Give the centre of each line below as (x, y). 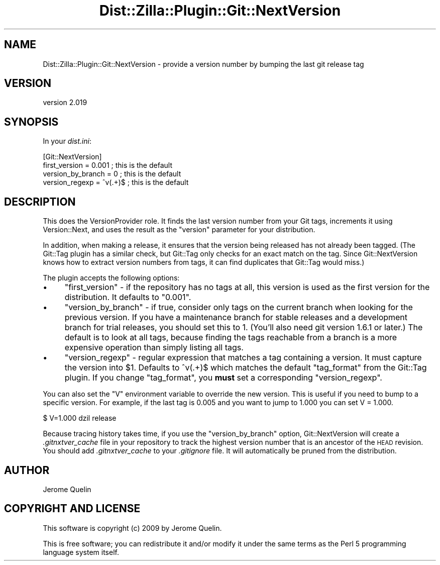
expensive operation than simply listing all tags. (154, 348)
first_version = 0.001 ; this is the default (107, 165)
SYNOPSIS (31, 122)
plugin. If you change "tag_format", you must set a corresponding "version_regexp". (223, 378)
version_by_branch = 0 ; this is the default (112, 174)
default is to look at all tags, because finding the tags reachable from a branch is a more (231, 338)
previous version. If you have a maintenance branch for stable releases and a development (236, 317)
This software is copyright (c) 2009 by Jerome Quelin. (132, 528)
